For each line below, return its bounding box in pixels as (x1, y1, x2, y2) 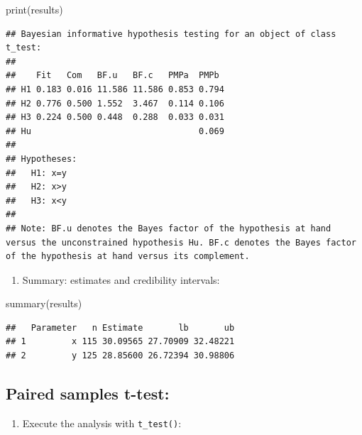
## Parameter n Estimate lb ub (6, 322, 235, 333)
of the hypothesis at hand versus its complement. (6, 251, 250, 262)
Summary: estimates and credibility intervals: (22, 272, 220, 287)
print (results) (6, 2, 63, 16)
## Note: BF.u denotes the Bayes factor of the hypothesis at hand (6, 223, 331, 233)
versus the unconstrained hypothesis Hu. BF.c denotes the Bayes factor (6, 237, 356, 248)
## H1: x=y (6, 167, 67, 178)
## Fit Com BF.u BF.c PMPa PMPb (6, 70, 219, 81)
